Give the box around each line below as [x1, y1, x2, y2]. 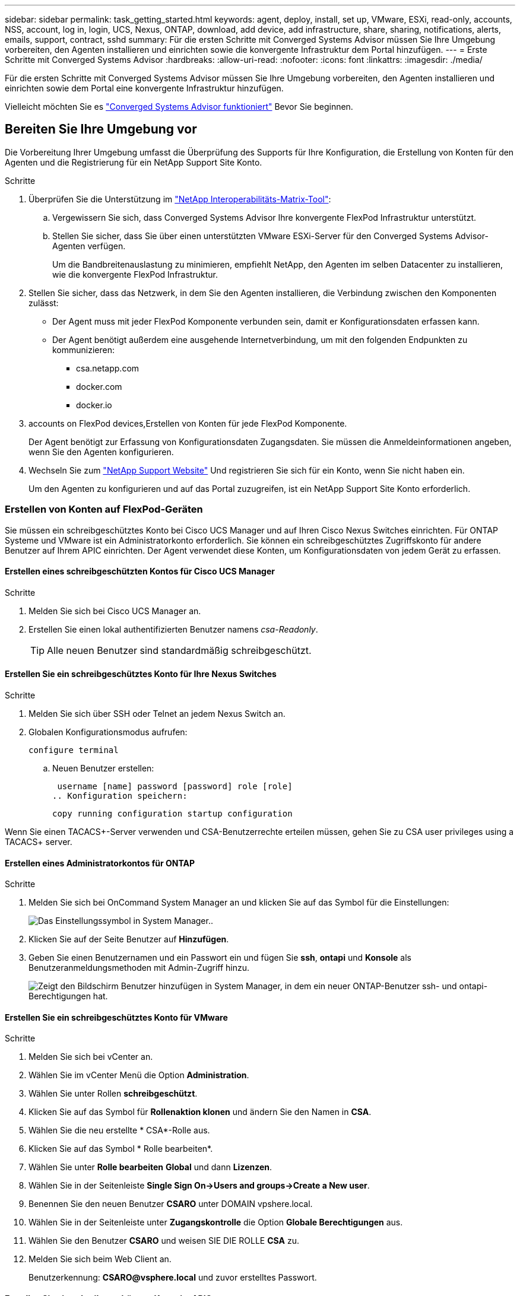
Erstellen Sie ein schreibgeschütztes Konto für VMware [5, 1012, 228, 1022]
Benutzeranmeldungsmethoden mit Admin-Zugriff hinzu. [28, 963, 250, 973]
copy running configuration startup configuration [52, 809, 293, 819]
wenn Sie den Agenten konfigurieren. [28, 446, 174, 457]
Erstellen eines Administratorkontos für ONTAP [5, 857, 195, 868]
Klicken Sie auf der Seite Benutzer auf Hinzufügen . [28, 934, 229, 945]
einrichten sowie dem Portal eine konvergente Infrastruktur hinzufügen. [5, 83, 284, 93]
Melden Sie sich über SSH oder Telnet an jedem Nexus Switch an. [28, 709, 286, 719]
